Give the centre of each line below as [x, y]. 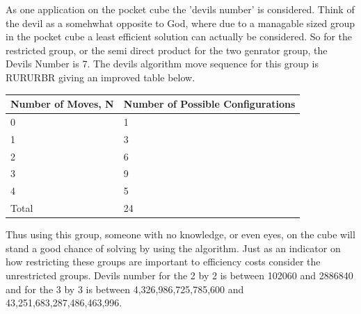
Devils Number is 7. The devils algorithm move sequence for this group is [162, 64]
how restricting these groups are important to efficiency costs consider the [163, 262]
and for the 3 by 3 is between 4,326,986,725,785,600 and [125, 289]
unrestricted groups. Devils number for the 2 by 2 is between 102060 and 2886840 [179, 275]
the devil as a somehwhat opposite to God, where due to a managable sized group [180, 23]
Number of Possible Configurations [209, 104]
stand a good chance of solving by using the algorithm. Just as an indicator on [173, 248]
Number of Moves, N [62, 104]
